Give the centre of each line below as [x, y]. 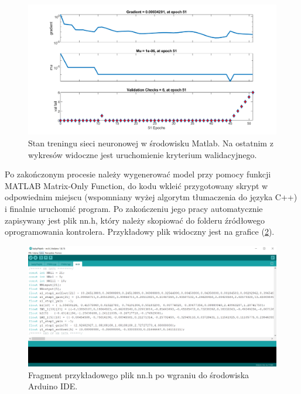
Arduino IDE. [53, 386]
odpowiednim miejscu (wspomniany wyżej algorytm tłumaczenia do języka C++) [151, 197]
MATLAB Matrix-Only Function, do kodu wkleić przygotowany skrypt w [136, 185]
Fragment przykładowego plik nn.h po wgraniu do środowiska [139, 374]
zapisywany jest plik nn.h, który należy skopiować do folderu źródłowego [135, 220]
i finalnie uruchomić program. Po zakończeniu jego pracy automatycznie [134, 208]
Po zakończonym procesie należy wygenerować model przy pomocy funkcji [138, 174]
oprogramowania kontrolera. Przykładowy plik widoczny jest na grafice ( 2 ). [140, 232]
